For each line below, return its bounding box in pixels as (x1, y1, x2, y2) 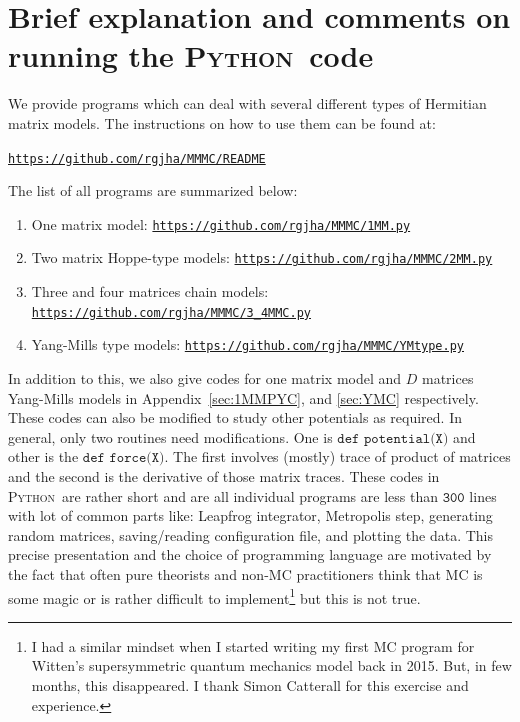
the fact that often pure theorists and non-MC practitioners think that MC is (8, 563, 483, 584)
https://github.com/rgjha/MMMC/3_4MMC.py (31, 305, 311, 320)
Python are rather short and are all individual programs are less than (8, 485, 438, 506)
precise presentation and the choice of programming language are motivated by (8, 544, 492, 565)
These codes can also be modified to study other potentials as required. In (8, 407, 463, 428)
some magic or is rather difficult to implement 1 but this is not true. (8, 584, 421, 608)
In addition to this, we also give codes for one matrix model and (8, 367, 402, 388)
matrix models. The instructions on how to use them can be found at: (8, 112, 436, 133)
